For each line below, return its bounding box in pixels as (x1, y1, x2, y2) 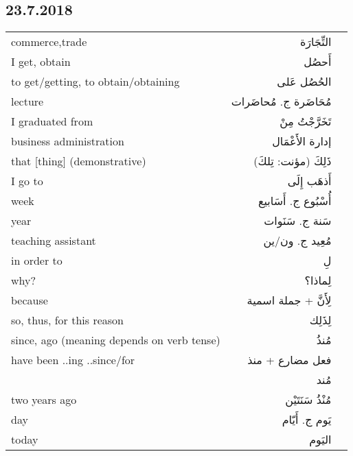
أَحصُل (304, 53, 332, 70)
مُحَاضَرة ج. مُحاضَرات (231, 93, 332, 110)
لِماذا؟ (304, 272, 332, 289)
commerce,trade (11, 34, 87, 50)
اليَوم (309, 431, 332, 448)
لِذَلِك (309, 312, 332, 328)
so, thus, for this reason (11, 312, 124, 328)
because (11, 292, 48, 309)
